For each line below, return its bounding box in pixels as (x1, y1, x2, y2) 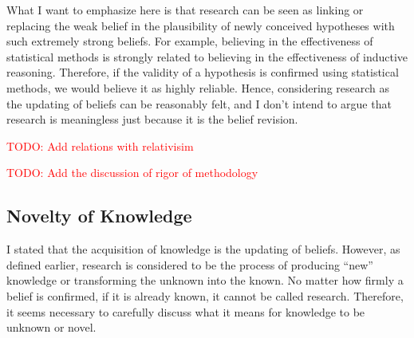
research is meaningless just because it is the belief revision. (6, 111, 298, 128)
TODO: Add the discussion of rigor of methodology (6, 164, 258, 181)
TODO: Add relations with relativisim (6, 137, 194, 154)
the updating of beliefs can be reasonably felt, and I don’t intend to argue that (6, 95, 392, 112)
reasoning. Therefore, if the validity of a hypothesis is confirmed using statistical (6, 64, 399, 81)
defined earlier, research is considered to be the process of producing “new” (6, 256, 373, 273)
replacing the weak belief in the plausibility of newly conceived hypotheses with (6, 17, 395, 33)
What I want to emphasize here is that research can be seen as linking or (6, 2, 364, 18)
